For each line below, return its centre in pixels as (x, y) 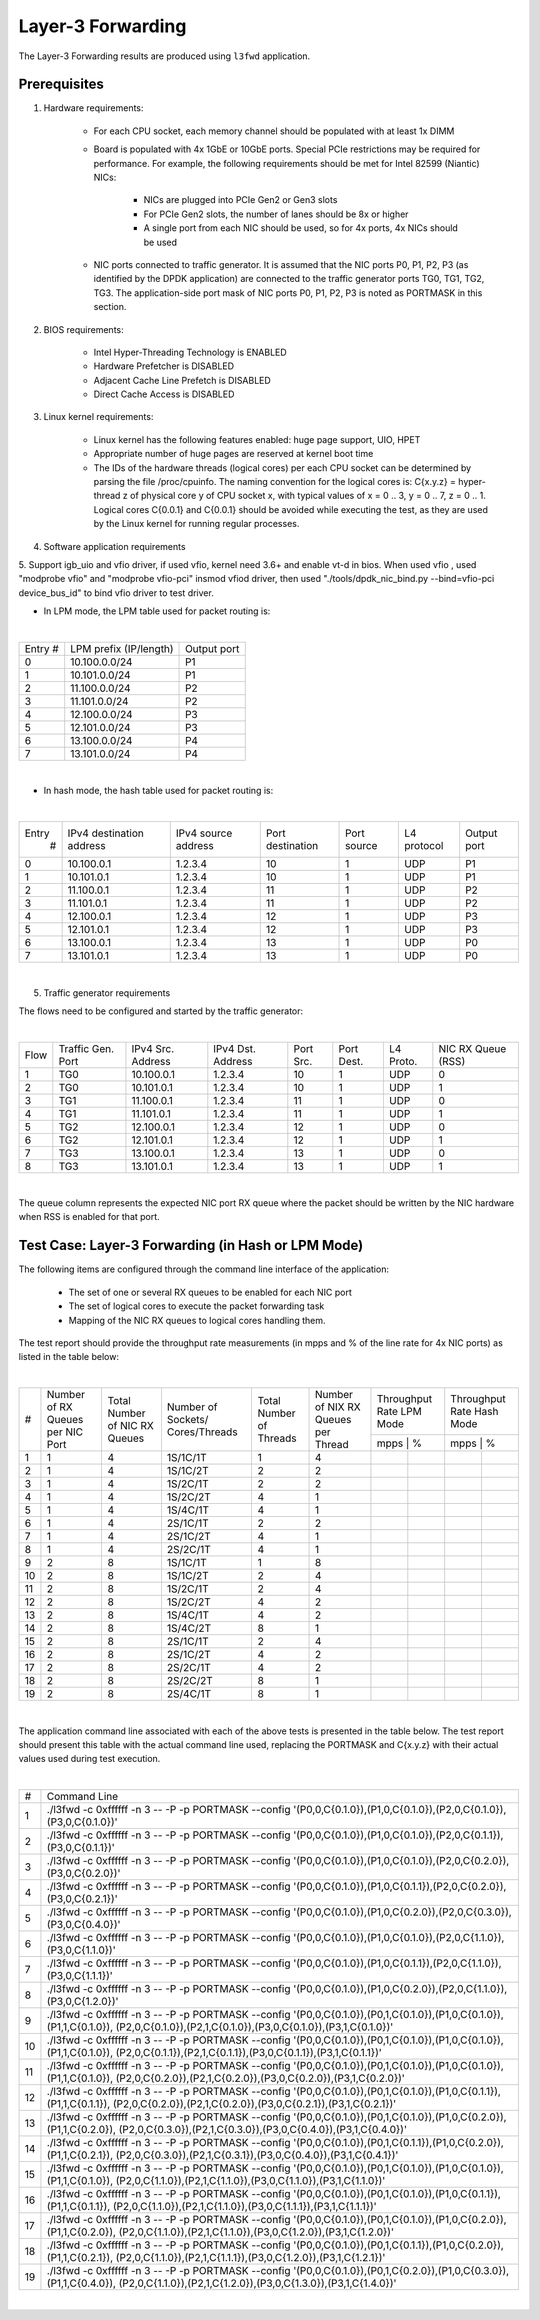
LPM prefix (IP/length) (122, 648)
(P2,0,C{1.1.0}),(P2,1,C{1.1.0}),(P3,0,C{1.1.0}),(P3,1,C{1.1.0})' (250, 2181)
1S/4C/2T (189, 1628)
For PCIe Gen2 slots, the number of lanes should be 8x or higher (276, 214)
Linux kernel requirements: (98, 417)
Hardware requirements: (93, 108)
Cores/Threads (202, 1432)
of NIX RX (337, 1407)
